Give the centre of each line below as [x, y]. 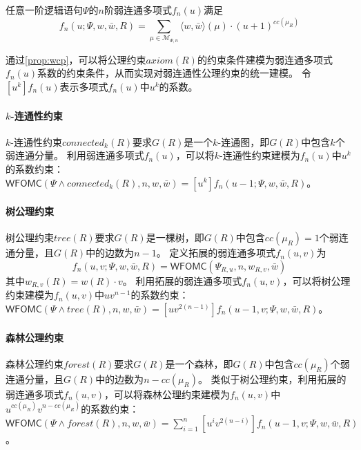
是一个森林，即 [199, 363]
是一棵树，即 [175, 237]
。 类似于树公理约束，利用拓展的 [272, 378]
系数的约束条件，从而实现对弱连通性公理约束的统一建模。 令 [174, 73]
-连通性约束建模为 [260, 155]
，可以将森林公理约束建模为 [167, 394]
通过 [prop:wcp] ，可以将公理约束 [76, 59]
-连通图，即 [244, 141]
